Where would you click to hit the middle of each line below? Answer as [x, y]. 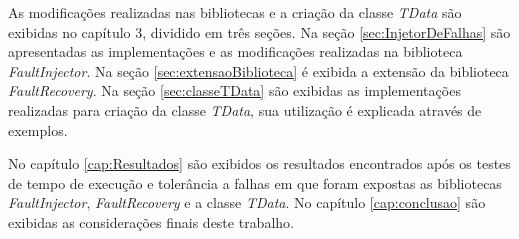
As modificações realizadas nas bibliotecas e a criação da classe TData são [235, 12]
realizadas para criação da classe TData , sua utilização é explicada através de [245, 109]
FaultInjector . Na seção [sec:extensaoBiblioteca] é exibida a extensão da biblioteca [258, 70]
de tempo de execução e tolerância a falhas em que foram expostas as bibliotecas [255, 182]
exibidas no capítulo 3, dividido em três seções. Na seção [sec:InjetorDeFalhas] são [259, 31]
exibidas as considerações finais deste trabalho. [151, 221]
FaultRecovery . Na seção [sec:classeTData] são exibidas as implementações [234, 90]
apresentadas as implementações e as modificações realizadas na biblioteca [235, 51]
